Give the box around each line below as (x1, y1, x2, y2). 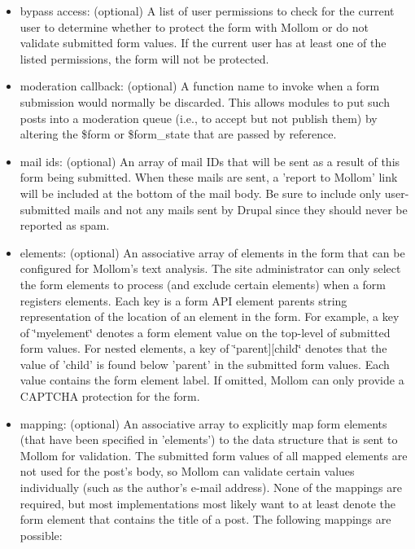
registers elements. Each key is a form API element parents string (20, 292, 347, 309)
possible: (20, 526, 63, 543)
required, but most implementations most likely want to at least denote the (20, 494, 395, 512)
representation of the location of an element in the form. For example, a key (20, 308, 400, 325)
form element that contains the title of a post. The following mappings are (20, 511, 391, 528)
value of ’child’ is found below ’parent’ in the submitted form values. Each (20, 355, 390, 372)
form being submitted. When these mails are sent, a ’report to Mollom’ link (20, 169, 398, 186)
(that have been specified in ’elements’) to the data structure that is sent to (20, 431, 398, 448)
